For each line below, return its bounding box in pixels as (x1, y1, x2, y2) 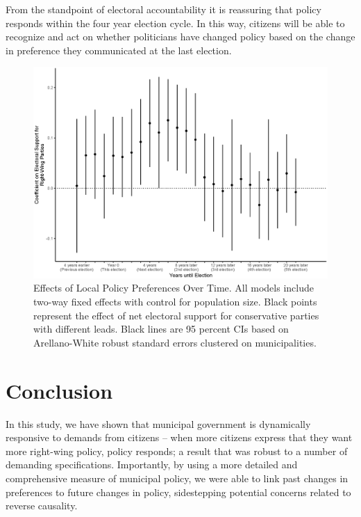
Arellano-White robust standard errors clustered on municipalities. (33, 335, 317, 349)
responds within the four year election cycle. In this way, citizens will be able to (6, 15, 345, 30)
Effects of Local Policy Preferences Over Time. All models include (33, 280, 314, 295)
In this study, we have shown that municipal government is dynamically (6, 416, 311, 431)
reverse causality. (6, 498, 78, 513)
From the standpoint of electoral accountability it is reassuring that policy (6, 2, 321, 16)
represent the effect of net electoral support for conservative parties (33, 308, 319, 322)
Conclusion (6, 376, 113, 404)
